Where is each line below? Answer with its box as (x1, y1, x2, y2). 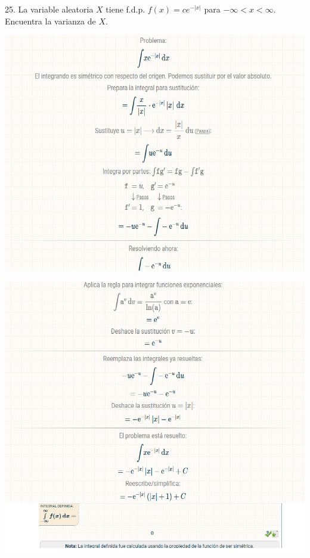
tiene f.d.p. (106, 3, 145, 15)
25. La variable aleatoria (5, 3, 94, 15)
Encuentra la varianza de (5, 14, 96, 27)
